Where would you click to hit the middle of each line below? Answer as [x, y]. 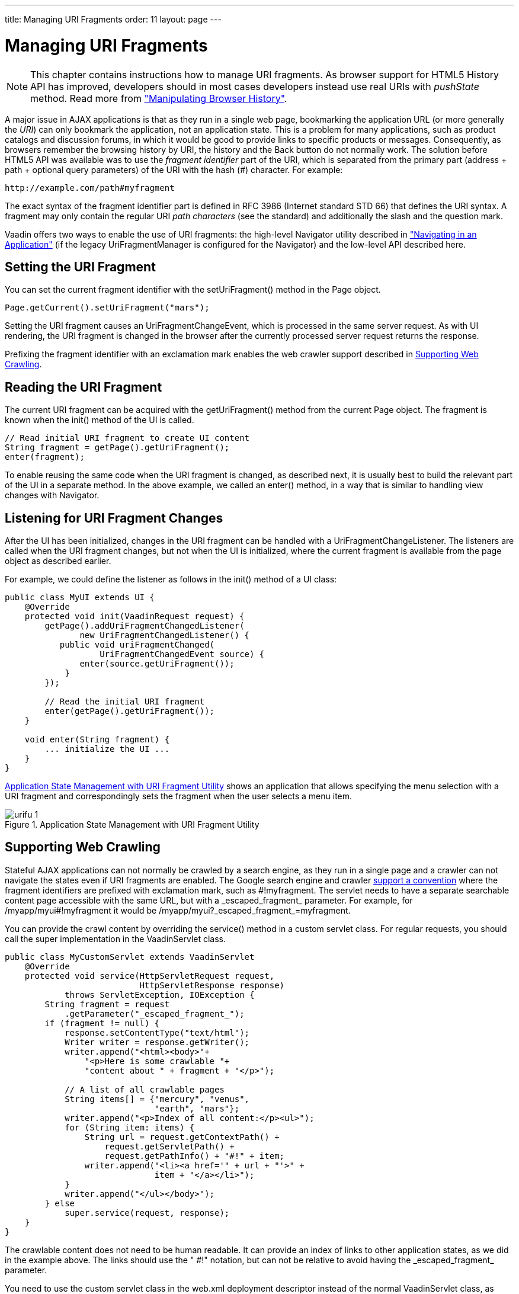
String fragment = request [107, 1004]
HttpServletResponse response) [212, 985]
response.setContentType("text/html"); [157, 1032]
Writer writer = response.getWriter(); [157, 1042]
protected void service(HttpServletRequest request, [150, 976]
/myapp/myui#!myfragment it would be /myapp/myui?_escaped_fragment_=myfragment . [178, 910]
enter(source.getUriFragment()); [157, 664]
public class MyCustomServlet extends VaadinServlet [130, 957]
